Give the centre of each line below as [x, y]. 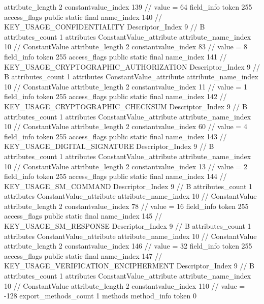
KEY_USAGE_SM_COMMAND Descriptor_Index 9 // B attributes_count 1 [128, 186]
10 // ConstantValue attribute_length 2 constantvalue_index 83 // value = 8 [126, 47]
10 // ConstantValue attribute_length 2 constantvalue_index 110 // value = [125, 285]
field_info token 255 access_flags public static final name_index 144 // [115, 176]
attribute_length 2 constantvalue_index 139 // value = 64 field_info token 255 [128, 7]
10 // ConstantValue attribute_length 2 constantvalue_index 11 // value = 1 [126, 86]
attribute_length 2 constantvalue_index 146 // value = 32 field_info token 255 [128, 246]
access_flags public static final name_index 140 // [83, 17]
